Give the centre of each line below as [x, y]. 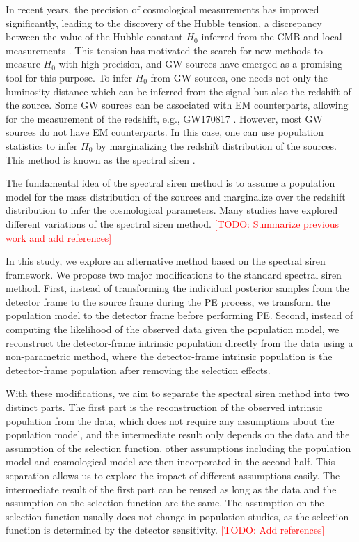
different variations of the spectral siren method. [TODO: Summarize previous [173, 223]
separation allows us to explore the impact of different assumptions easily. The [173, 475]
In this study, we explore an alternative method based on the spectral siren [166, 261]
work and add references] [59, 237]
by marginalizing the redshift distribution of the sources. [216, 145]
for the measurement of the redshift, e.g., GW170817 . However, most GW [164, 118]
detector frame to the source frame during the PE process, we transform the [168, 301]
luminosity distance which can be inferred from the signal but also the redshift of [178, 91]
